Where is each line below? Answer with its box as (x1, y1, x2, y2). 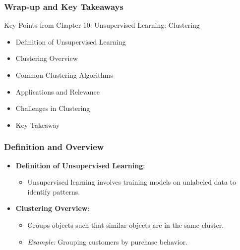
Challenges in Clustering (15, 103, 90, 113)
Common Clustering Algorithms (15, 70, 113, 80)
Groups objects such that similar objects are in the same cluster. (27, 219, 224, 230)
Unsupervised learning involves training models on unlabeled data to (27, 177, 237, 187)
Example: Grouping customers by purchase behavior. (27, 236, 188, 247)
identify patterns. (27, 186, 80, 197)
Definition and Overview (4, 141, 104, 153)
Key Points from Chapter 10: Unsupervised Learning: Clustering (4, 20, 200, 30)
